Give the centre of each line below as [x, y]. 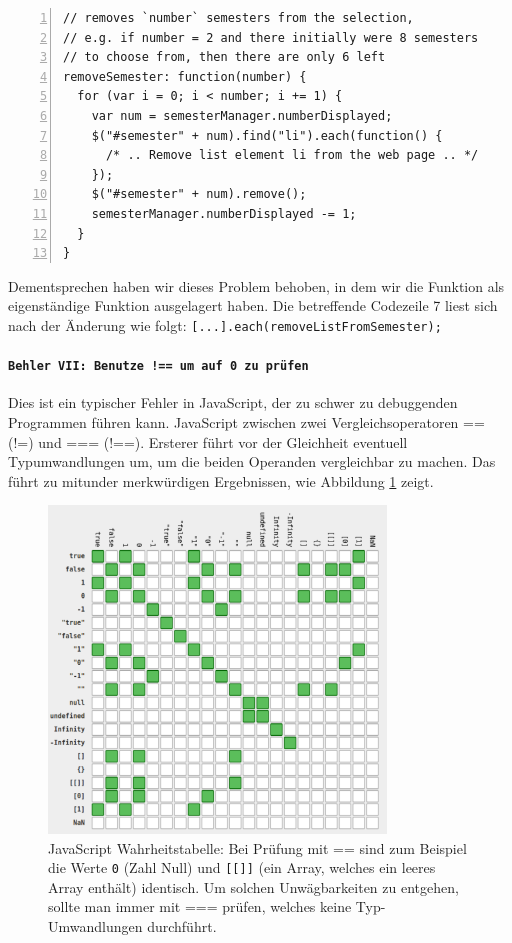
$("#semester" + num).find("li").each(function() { [267, 135]
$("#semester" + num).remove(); [199, 194]
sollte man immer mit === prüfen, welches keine [200, 906]
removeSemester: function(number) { [185, 76]
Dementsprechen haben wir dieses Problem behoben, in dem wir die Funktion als [256, 285]
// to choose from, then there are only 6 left [224, 57]
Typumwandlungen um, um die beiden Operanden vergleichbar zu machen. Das [252, 461]
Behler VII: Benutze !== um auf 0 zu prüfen [158, 366]
